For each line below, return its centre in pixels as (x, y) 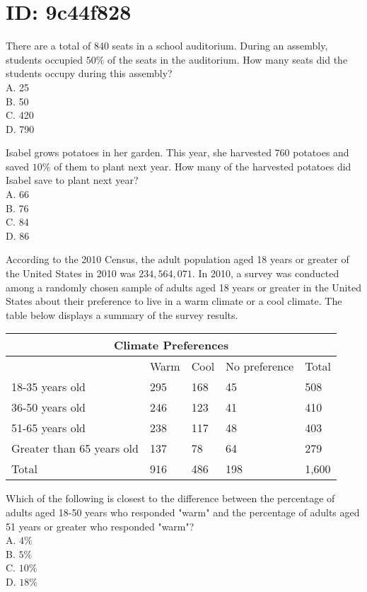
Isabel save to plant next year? (72, 180)
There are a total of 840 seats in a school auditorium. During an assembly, (167, 46)
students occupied (45, 59)
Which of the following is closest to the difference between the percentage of (170, 498)
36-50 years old (49, 407)
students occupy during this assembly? (89, 73)
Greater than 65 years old (75, 448)
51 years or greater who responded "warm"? (100, 526)
